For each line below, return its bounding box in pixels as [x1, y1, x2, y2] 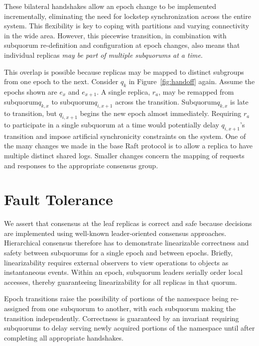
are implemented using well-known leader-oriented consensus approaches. [4, 228, 227, 238]
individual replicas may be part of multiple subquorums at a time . [4, 49, 203, 60]
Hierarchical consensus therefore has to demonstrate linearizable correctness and [4, 237, 249, 248]
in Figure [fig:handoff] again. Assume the [129, 76, 255, 87]
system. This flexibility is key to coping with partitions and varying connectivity [4, 20, 250, 31]
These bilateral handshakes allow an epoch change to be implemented [4, 1, 217, 11]
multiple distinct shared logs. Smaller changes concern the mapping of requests [4, 150, 245, 160]
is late [230, 97, 249, 107]
